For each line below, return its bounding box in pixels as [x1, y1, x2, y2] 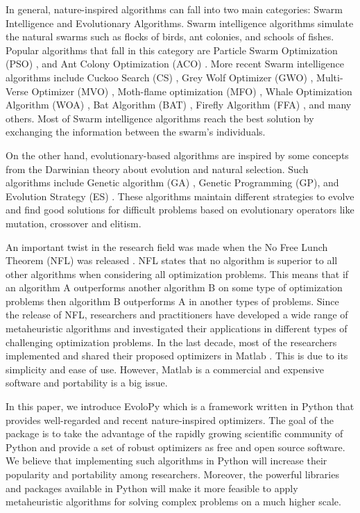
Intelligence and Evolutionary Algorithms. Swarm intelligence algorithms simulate [6, 15, 354, 30]
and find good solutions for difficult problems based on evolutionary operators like [6, 202, 354, 217]
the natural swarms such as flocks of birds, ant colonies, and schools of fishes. [6, 29, 334, 44]
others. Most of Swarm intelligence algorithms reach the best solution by [6, 111, 314, 125]
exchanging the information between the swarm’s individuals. [6, 124, 266, 139]
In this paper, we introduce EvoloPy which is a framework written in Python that [6, 399, 354, 414]
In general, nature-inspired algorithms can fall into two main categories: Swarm [6, 2, 343, 16]
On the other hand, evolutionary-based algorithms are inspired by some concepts [6, 147, 349, 162]
